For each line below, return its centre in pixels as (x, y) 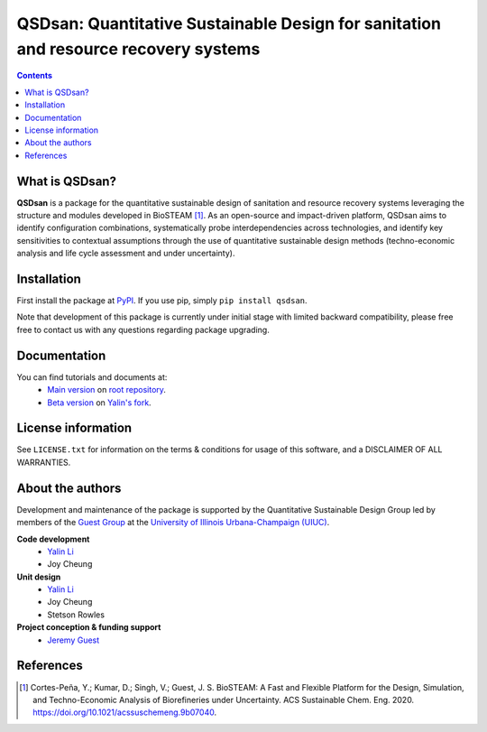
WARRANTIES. (44, 462)
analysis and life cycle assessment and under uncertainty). (126, 254)
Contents (35, 76)
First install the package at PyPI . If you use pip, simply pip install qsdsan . (162, 301)
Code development (53, 539)
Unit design (39, 577)
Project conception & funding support (89, 627)
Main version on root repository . (107, 390)
